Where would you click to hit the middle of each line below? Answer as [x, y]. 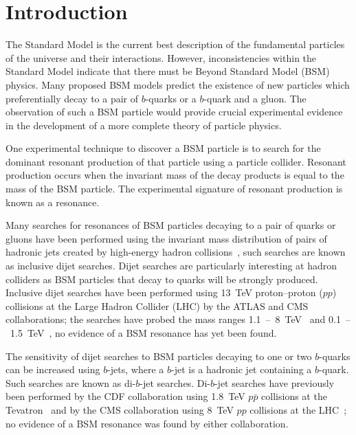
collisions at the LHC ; [298, 409]
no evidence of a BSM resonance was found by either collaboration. [147, 423]
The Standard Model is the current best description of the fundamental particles [175, 44]
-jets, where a [136, 369]
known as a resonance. [53, 202]
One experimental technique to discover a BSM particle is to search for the [163, 148]
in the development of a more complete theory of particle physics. [144, 125]
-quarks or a [171, 98]
